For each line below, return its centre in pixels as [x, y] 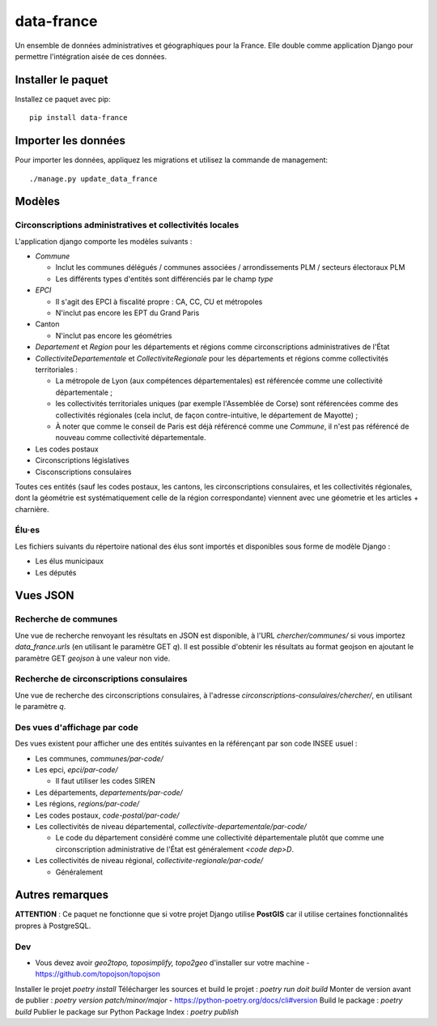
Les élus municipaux [70, 561]
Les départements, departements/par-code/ [109, 792]
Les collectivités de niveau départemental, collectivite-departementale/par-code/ [171, 826]
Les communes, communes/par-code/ [99, 759]
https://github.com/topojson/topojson [98, 974]
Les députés [56, 572]
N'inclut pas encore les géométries [114, 336]
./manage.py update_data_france [93, 179]
